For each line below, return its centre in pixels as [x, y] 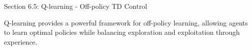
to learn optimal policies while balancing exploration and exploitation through [122, 32]
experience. [21, 41]
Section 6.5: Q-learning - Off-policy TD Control [76, 6]
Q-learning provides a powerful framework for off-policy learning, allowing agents [126, 22]
